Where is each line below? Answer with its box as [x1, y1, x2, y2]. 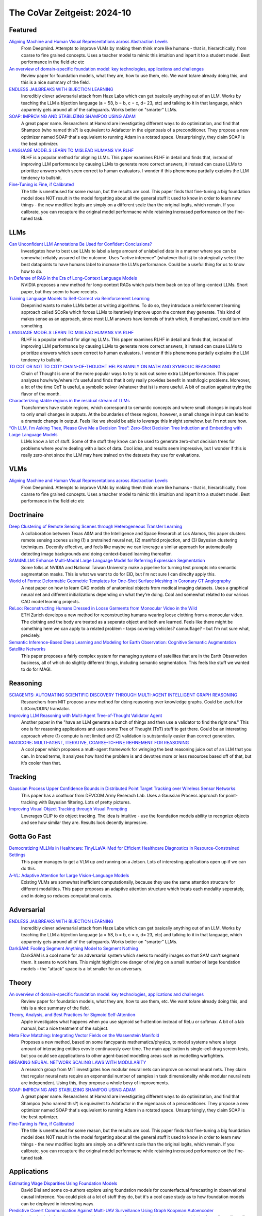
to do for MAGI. [21, 666, 52, 672]
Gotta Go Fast [9, 832, 51, 840]
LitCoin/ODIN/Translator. [21, 706, 70, 712]
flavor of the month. [21, 391, 61, 396]
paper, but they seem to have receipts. [21, 288, 98, 294]
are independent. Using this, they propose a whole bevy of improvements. [21, 1080, 169, 1086]
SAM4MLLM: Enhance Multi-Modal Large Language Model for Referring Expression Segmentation [9, 557, 205, 564]
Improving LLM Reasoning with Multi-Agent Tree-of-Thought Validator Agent [9, 713, 163, 718]
